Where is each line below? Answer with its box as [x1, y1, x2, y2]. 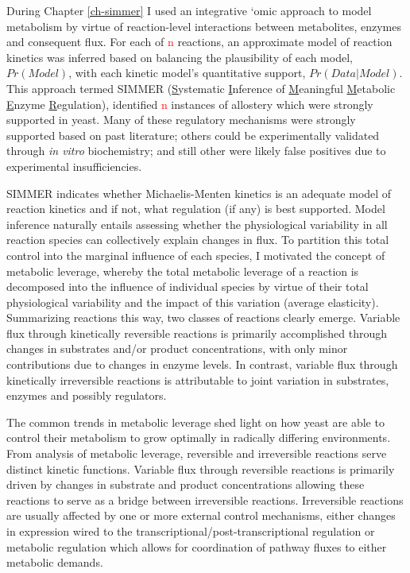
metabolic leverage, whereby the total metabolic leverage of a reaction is [6, 262, 359, 279]
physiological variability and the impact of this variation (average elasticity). [6, 293, 379, 310]
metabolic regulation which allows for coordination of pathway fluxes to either [6, 538, 387, 555]
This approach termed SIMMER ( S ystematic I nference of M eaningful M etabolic [6, 79, 396, 96]
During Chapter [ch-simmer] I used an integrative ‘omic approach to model [6, 2, 372, 18]
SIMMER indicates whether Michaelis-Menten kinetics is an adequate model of [6, 184, 392, 201]
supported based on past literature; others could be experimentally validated [6, 126, 380, 143]
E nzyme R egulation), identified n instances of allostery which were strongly [6, 95, 373, 112]
